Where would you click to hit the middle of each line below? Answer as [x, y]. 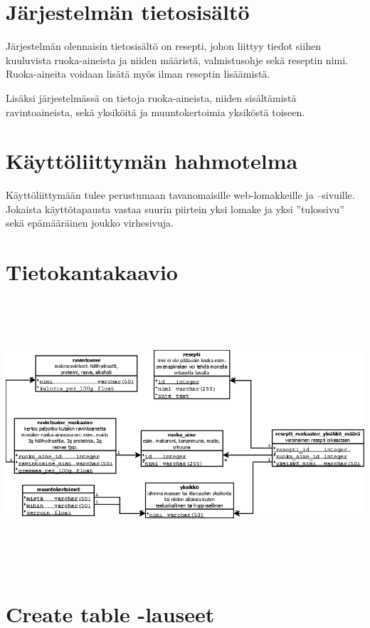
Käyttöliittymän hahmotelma [152, 161]
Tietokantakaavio [92, 272]
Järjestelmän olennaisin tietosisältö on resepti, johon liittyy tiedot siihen [163, 46]
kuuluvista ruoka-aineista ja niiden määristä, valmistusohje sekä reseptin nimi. [177, 60]
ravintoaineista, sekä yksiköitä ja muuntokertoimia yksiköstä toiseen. [155, 112]
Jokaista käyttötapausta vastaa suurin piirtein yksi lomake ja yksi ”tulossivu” [175, 209]
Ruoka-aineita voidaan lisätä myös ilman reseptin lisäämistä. [138, 74]
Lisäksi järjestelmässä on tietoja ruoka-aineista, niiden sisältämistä [151, 97]
